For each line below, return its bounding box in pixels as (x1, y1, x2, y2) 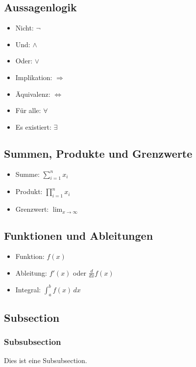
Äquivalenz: (15, 88, 50, 99)
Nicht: (15, 23, 34, 33)
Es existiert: (15, 121, 51, 132)
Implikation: (15, 72, 52, 82)
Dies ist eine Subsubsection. (4, 355, 87, 365)
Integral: (15, 284, 41, 294)
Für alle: (15, 105, 41, 115)
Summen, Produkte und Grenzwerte (4, 145, 193, 161)
